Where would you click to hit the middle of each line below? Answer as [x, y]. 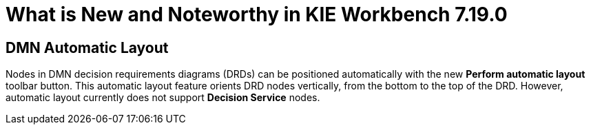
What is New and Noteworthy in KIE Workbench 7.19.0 [257, 14]
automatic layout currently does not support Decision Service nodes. [163, 98]
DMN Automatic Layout [87, 47]
